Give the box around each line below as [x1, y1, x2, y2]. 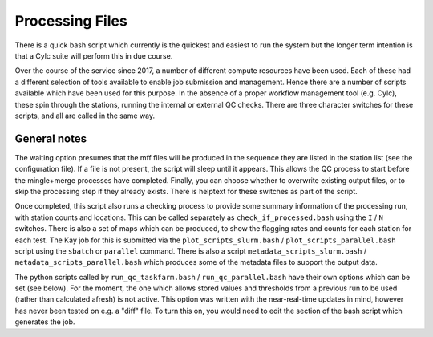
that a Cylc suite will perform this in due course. [14, 51, 173, 60]
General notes [14, 132, 87, 145]
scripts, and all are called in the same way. [14, 111, 156, 120]
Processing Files [14, 12, 127, 30]
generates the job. [14, 317, 75, 327]
